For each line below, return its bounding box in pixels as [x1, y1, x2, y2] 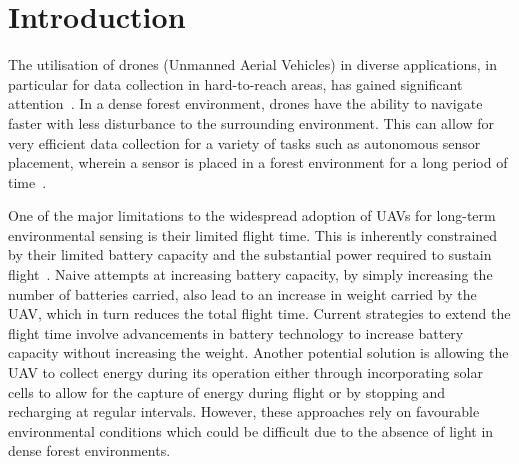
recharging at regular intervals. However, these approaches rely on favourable [8, 401, 480, 422]
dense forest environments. [8, 440, 171, 461]
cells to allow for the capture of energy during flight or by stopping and [8, 381, 446, 402]
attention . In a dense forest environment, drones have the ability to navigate [8, 93, 483, 114]
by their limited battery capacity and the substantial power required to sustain [8, 244, 492, 265]
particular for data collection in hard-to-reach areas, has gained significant [8, 73, 463, 94]
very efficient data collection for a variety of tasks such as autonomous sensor [8, 132, 481, 153]
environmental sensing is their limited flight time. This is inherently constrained [8, 224, 498, 245]
